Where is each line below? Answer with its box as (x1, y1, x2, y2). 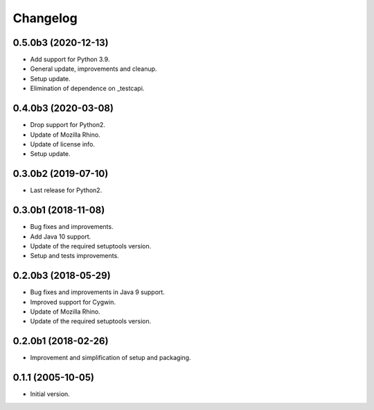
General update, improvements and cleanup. (30, 65, 157, 73)
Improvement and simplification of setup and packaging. (30, 354, 191, 362)
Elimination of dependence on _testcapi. (30, 84, 145, 93)
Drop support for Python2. (30, 121, 105, 129)
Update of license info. (30, 139, 96, 148)
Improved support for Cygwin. (30, 298, 116, 306)
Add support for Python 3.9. (30, 55, 110, 64)
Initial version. (30, 390, 71, 398)
